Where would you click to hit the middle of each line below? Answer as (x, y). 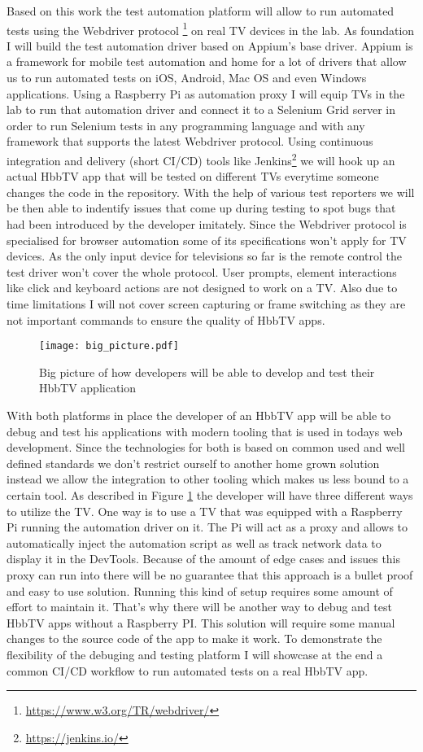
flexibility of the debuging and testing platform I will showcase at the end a (195, 654)
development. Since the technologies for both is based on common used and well (206, 447)
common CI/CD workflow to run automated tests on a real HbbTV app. (188, 670)
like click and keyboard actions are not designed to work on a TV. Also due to (202, 288)
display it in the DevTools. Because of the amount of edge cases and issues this (204, 559)
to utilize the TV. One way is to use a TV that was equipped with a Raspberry (205, 511)
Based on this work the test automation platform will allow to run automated (201, 11)
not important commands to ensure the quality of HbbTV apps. (166, 319)
